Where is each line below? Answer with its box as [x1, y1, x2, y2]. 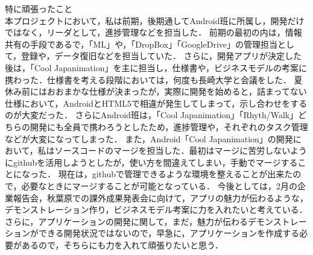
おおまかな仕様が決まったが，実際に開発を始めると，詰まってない [46, 85, 307, 98]
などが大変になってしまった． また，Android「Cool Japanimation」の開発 [5, 132, 293, 145]
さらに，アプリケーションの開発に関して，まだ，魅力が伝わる [5, 215, 248, 227]
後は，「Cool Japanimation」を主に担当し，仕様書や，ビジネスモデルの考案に [5, 61, 307, 74]
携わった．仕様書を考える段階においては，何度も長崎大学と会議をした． [5, 73, 291, 86]
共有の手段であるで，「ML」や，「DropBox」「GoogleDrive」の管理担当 [5, 37, 277, 50]
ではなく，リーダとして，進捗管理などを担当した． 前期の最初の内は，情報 [5, 26, 302, 39]
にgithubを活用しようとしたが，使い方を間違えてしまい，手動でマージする [5, 156, 298, 168]
